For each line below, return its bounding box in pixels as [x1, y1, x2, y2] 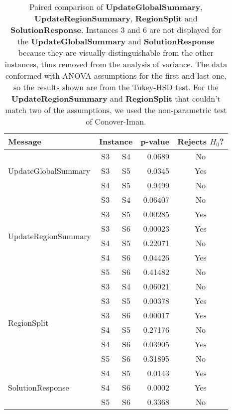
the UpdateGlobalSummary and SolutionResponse [17, 35, 215, 47]
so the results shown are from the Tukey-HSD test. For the [13, 81, 219, 93]
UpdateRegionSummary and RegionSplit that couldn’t [11, 93, 221, 104]
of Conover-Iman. [86, 116, 146, 127]
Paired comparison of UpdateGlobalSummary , [29, 1, 203, 12]
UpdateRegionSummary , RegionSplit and [34, 12, 198, 24]
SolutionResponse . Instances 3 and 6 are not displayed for [10, 24, 222, 35]
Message [8, 136, 42, 147]
